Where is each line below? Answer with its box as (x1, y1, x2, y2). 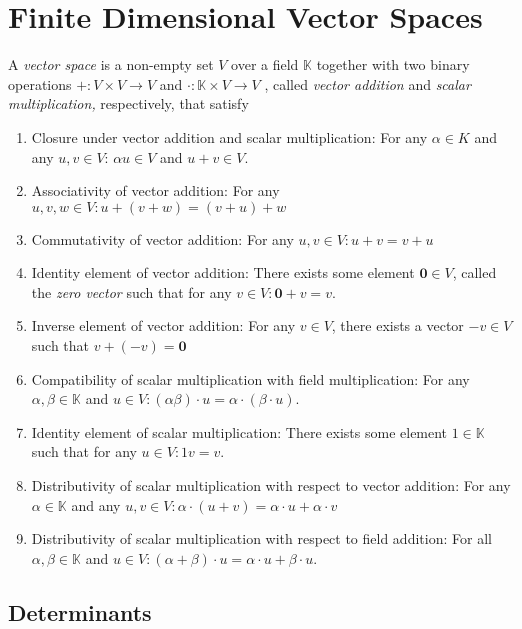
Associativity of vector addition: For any (31, 180, 280, 201)
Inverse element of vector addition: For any (31, 315, 296, 336)
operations (8, 73, 72, 94)
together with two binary (316, 54, 470, 75)
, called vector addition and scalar (264, 73, 471, 94)
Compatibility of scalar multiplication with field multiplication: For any (31, 368, 470, 389)
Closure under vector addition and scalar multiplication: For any (31, 126, 428, 147)
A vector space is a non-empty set (8, 54, 214, 75)
